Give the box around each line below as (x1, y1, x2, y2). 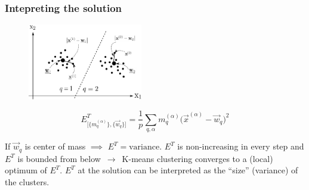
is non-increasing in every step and (177, 140, 304, 152)
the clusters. (5, 175, 50, 188)
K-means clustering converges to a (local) (122, 152, 273, 164)
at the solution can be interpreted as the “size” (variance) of (78, 164, 298, 176)
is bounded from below (17, 152, 101, 164)
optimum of (5, 164, 47, 176)
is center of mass (24, 140, 86, 152)
